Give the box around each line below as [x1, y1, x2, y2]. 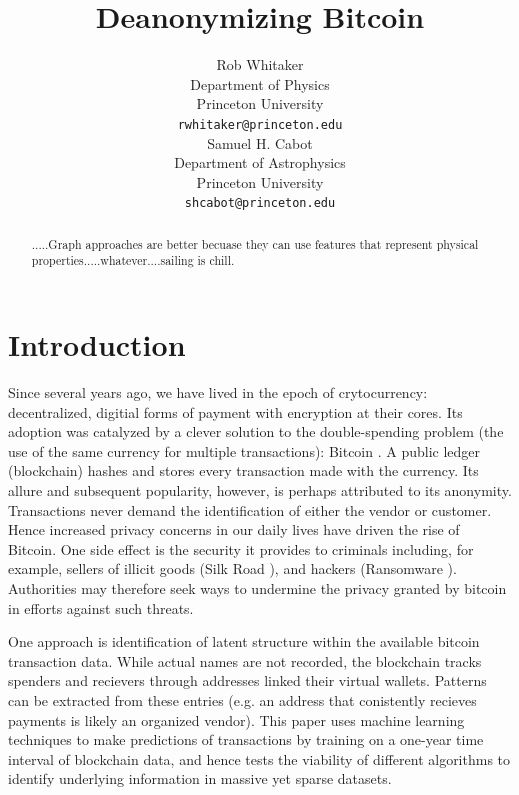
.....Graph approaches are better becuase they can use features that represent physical [31, 235, 479, 252]
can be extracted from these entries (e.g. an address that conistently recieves [8, 689, 477, 710]
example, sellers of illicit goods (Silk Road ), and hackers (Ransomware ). [8, 558, 457, 579]
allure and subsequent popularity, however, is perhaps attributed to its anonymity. [8, 480, 512, 501]
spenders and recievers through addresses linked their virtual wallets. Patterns [8, 670, 487, 691]
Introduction [8, 324, 186, 365]
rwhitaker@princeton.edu [177, 117, 343, 132]
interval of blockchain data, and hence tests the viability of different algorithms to [8, 748, 511, 769]
